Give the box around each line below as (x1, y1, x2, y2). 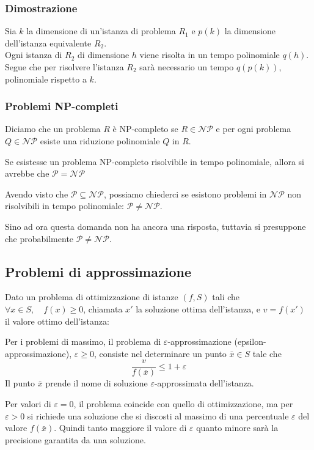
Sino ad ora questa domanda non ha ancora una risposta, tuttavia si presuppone (5, 219, 306, 232)
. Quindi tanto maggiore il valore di (54, 421, 187, 434)
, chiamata (83, 302, 123, 315)
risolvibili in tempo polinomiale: (5, 199, 124, 212)
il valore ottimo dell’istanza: (5, 314, 109, 327)
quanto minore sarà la (196, 421, 279, 434)
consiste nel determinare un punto (99, 347, 227, 360)
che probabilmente (5, 232, 74, 245)
